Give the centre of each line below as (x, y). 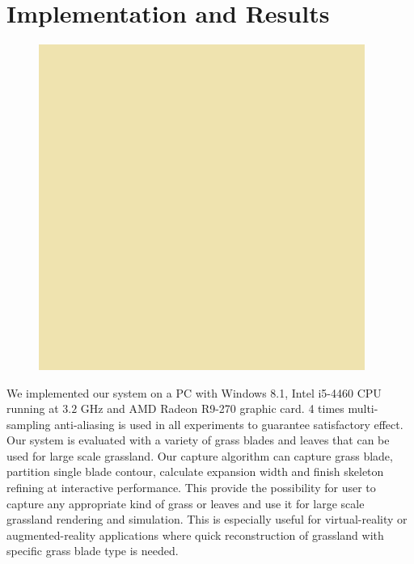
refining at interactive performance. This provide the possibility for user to (191, 488)
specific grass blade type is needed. (93, 551)
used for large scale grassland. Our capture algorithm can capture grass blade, (200, 455)
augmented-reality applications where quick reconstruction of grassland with (195, 535)
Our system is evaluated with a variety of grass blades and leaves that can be (198, 440)
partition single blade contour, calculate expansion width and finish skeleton (195, 471)
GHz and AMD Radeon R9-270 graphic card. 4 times (212, 408)
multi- (363, 408)
